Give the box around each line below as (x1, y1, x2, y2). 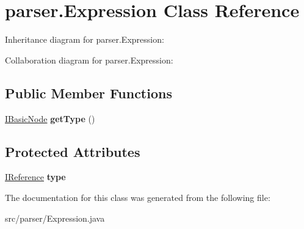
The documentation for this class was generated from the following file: (5, 191, 270, 203)
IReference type (5, 170, 66, 183)
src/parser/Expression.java (5, 211, 105, 224)
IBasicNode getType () (5, 112, 95, 125)
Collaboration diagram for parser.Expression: (5, 53, 173, 66)
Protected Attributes (5, 142, 140, 161)
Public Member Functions (5, 83, 172, 102)
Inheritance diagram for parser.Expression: (5, 33, 164, 46)
